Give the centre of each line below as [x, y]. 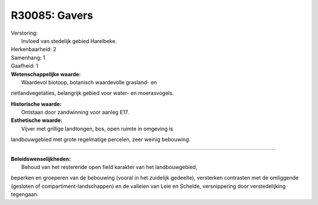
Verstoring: [24, 33]
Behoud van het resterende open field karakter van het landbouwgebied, [109, 167]
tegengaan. [25, 194]
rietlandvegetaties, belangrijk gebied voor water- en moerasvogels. [92, 93]
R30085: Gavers [52, 15]
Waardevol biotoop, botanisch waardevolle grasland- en [89, 82]
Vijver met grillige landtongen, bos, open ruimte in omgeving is [97, 128]
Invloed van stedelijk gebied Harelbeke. [69, 41]
